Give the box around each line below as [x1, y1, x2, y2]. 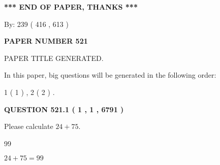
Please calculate [4, 121, 53, 131]
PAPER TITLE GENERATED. [4, 52, 104, 63]
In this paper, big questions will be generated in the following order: [4, 70, 216, 80]
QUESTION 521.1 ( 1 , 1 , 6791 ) [4, 104, 124, 114]
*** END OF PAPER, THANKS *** [4, 2, 138, 12]
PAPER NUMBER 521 [4, 36, 88, 46]
